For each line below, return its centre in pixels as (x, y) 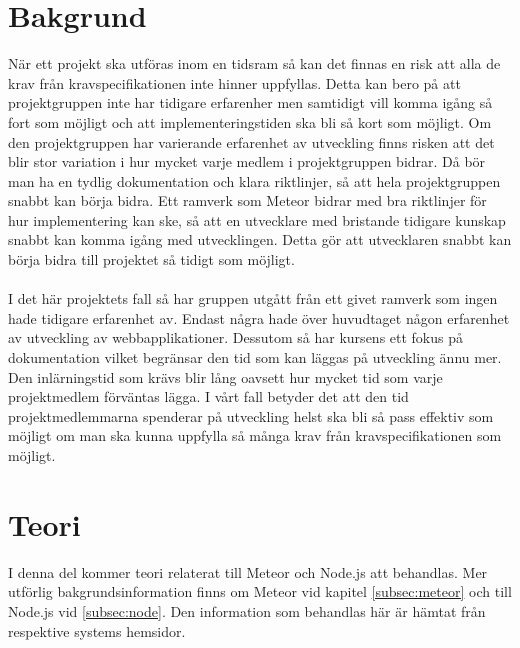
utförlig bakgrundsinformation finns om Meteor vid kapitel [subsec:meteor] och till (260, 591)
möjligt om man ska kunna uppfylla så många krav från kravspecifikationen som (255, 435)
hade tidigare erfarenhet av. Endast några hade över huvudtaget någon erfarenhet (259, 317)
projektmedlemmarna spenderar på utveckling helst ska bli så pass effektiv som (251, 415)
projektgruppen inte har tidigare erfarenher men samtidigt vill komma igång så (250, 102)
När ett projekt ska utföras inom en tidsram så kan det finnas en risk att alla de (254, 63)
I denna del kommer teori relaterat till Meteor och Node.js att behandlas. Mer (248, 571)
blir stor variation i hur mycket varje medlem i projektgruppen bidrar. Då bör (247, 161)
